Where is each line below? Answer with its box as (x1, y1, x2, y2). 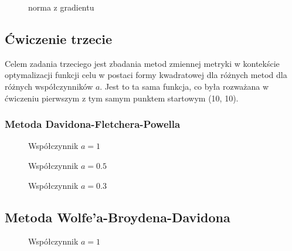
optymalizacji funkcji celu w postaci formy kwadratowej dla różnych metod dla (5, 69, 287, 81)
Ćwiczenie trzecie (5, 29, 112, 48)
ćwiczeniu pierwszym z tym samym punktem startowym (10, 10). (5, 91, 239, 104)
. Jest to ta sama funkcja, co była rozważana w (100, 80, 269, 92)
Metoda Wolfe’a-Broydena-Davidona (5, 208, 230, 226)
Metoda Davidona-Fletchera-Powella (5, 117, 181, 131)
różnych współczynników (5, 80, 93, 92)
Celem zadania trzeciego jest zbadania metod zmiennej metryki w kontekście (5, 57, 280, 69)
